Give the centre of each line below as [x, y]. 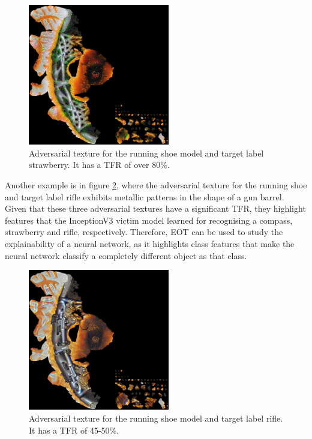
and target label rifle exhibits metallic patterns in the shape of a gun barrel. [145, 196]
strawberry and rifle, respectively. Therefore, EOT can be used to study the [144, 232]
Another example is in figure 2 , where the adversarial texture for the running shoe [156, 184]
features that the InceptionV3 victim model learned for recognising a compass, [149, 220]
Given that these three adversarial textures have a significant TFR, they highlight [155, 208]
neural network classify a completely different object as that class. [126, 255]
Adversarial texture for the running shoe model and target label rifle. [156, 418]
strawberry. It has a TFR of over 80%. [99, 165]
